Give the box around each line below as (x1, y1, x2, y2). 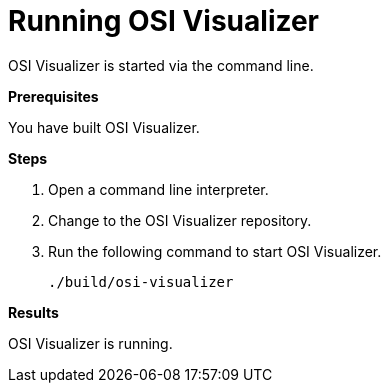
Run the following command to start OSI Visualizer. (48, 242, 382, 260)
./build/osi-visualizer (48, 273, 234, 290)
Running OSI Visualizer (8, 4, 320, 38)
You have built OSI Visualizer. (8, 118, 200, 136)
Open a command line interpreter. (48, 180, 269, 198)
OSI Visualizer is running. (8, 334, 173, 352)
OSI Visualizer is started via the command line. (8, 56, 314, 74)
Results (8, 303, 59, 321)
